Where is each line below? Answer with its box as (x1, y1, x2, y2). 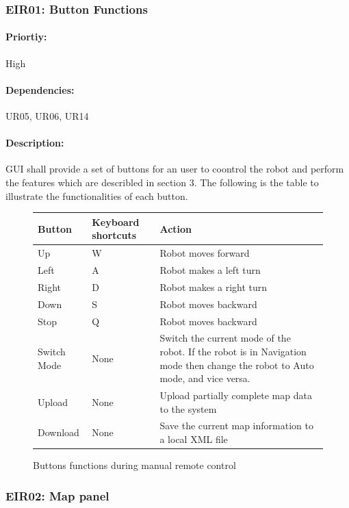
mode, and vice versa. (159, 371, 250, 385)
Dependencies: (5, 82, 75, 97)
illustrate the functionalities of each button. (5, 188, 188, 203)
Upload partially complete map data (159, 388, 312, 402)
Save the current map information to (159, 418, 313, 433)
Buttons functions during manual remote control (33, 458, 236, 472)
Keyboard (92, 214, 140, 229)
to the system (159, 401, 217, 416)
